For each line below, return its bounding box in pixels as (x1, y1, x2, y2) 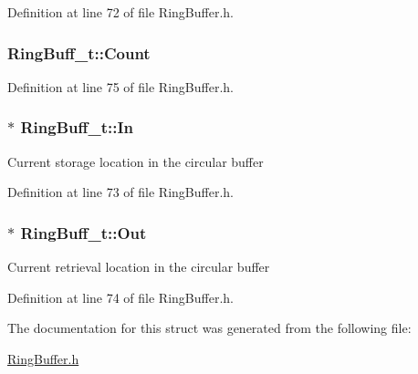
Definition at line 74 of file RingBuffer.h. (7, 287, 234, 306)
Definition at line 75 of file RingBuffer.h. (7, 77, 234, 96)
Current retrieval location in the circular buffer (7, 257, 270, 276)
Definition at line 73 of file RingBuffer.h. (7, 182, 234, 202)
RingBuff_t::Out (20, 221, 147, 244)
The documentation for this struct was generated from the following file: (7, 318, 412, 338)
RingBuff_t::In (20, 116, 134, 139)
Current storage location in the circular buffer (7, 151, 264, 171)
